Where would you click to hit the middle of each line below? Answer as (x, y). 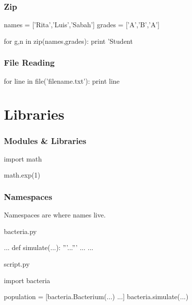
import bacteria (27, 280)
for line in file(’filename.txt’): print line (62, 81)
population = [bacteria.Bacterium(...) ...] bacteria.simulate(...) (96, 296)
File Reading (29, 63)
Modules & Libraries (45, 140)
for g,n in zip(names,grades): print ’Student (68, 41)
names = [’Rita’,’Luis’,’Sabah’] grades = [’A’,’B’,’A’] (82, 25)
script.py (17, 264)
